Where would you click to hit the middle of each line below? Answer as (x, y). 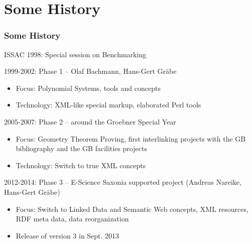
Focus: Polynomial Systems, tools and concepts (88, 88)
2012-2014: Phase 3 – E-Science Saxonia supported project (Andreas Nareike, (123, 182)
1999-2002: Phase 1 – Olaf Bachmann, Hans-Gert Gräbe (90, 71)
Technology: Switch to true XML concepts (81, 165)
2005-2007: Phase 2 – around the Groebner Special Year (90, 121)
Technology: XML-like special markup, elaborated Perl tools (108, 105)
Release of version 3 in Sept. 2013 (68, 235)
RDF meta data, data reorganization (72, 219)
